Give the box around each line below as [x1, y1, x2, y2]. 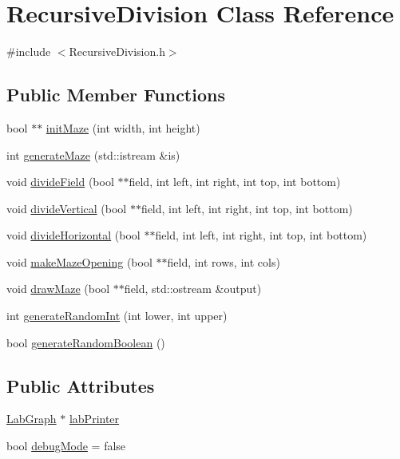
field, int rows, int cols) [167, 253, 280, 270]
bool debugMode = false [6, 437, 126, 454]
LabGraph [6, 410, 57, 427]
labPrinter [69, 410, 120, 427]
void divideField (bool [6, 173, 114, 190]
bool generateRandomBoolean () [6, 334, 165, 350]
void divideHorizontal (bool [6, 227, 141, 243]
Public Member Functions [6, 82, 225, 107]
